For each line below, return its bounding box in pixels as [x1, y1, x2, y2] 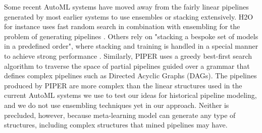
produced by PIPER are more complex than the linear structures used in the [4, 80, 242, 90]
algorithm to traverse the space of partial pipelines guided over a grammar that [4, 60, 250, 71]
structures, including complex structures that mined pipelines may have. [4, 119, 228, 130]
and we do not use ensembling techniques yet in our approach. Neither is [4, 99, 229, 110]
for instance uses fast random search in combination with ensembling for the [4, 21, 240, 32]
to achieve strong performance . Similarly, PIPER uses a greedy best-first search [4, 50, 252, 61]
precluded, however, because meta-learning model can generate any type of [4, 109, 236, 120]
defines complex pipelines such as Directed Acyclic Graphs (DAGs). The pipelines [4, 70, 257, 81]
